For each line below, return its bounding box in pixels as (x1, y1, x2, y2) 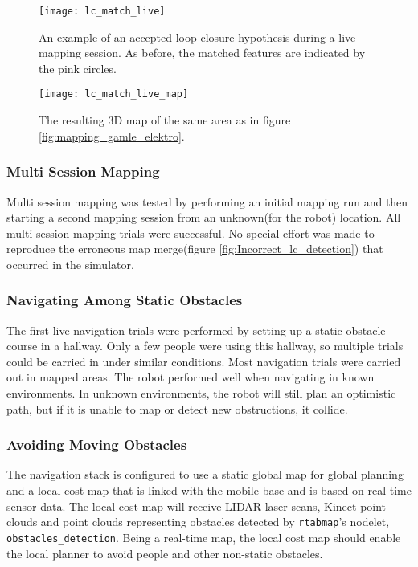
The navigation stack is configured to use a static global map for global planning (6, 466, 404, 483)
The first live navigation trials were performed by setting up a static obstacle (6, 321, 386, 338)
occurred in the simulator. (6, 255, 134, 272)
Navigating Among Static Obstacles (6, 290, 243, 310)
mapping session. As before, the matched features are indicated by (39, 44, 366, 61)
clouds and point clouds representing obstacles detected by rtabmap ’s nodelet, (6, 513, 390, 530)
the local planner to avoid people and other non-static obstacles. (6, 545, 323, 561)
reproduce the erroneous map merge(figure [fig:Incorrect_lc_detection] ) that (6, 240, 383, 257)
